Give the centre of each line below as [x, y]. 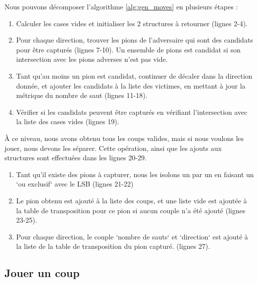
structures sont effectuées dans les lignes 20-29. [76, 158]
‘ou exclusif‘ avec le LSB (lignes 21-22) [75, 184]
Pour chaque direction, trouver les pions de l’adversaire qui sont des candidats [134, 40]
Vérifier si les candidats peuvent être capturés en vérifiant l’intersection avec [132, 112]
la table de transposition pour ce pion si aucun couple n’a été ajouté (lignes [131, 210]
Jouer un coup [42, 273]
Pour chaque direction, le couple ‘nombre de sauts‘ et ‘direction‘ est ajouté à [132, 236]
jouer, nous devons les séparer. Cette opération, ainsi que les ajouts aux [113, 148]
